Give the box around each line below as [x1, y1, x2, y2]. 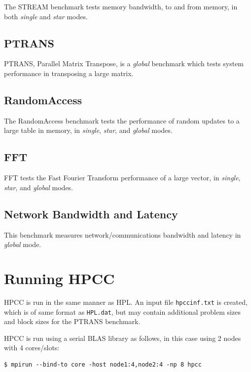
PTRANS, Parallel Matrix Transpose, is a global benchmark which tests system [4, 58, 244, 69]
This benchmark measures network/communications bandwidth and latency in [4, 229, 241, 240]
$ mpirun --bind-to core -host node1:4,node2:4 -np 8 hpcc [4, 361, 202, 368]
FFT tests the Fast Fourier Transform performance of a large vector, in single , [4, 172, 241, 183]
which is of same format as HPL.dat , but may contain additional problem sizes [4, 306, 241, 317]
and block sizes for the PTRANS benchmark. [4, 316, 141, 327]
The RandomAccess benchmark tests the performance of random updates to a [4, 115, 240, 125]
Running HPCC [4, 268, 115, 288]
